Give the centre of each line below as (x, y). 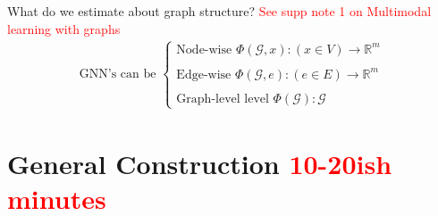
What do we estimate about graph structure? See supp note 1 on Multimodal (219, 11)
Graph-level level (223, 99)
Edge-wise (204, 75)
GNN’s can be (118, 75)
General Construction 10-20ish (200, 164)
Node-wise (204, 50)
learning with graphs (64, 28)
